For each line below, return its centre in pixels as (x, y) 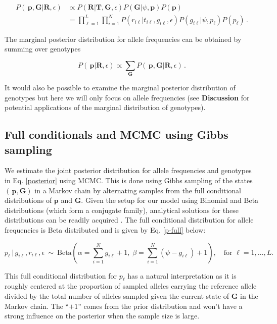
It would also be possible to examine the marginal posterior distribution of (120, 88)
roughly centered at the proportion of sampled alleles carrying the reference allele (131, 286)
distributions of (28, 200)
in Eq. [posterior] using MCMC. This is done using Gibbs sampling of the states (129, 180)
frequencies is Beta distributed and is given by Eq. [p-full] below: (105, 230)
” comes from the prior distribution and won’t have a (160, 306)
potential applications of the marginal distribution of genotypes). (105, 107)
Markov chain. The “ (37, 306)
